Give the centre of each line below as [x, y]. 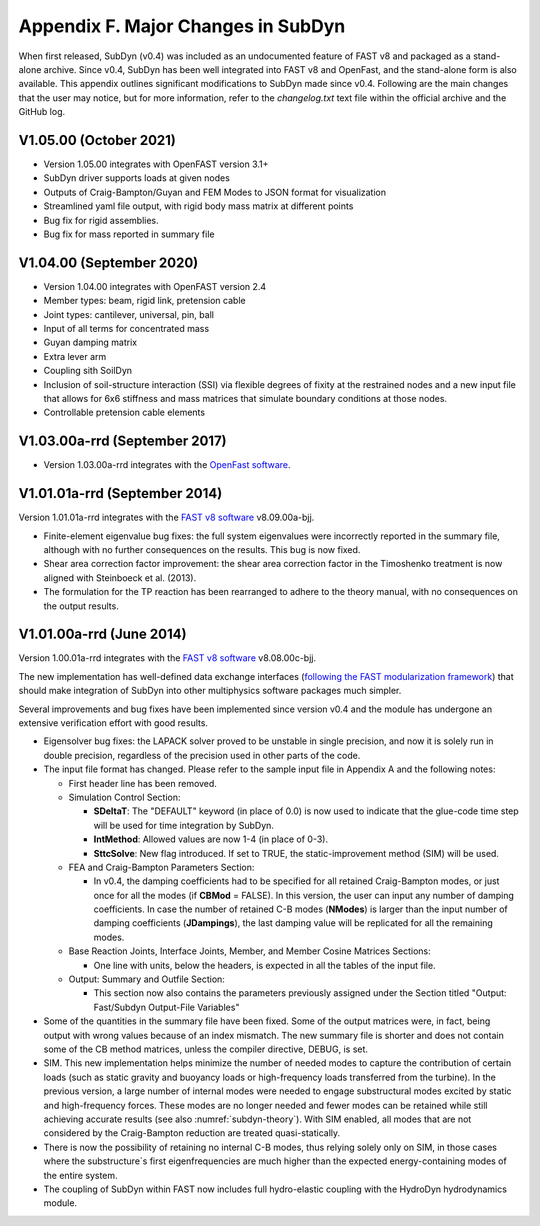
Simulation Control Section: [124, 797]
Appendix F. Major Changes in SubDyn [182, 26]
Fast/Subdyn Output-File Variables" [166, 1007]
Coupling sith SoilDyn [88, 371]
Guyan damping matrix [90, 342]
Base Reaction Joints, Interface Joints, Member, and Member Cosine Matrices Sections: [249, 951]
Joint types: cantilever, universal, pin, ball [129, 314]
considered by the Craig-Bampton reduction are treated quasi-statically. [192, 1133]
